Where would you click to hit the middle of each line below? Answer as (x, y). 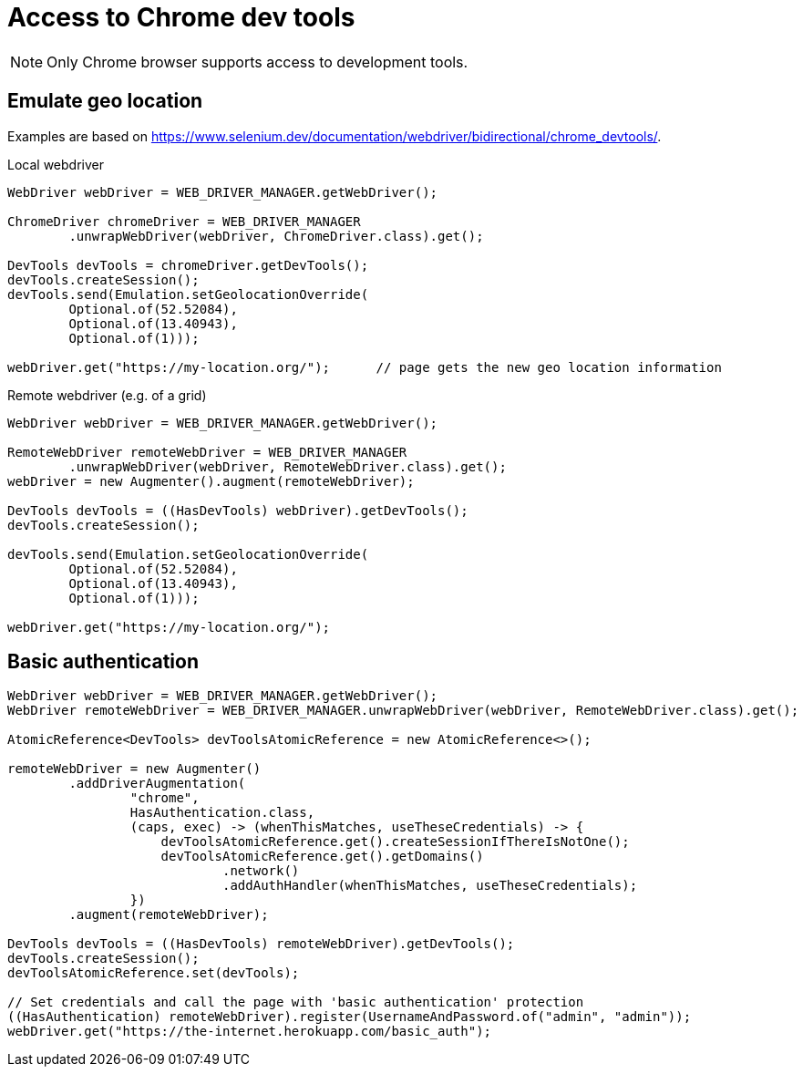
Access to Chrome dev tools (181, 17)
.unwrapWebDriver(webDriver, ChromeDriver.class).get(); (276, 236)
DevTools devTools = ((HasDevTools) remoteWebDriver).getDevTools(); (261, 944)
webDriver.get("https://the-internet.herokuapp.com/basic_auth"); (250, 1032)
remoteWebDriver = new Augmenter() (134, 769)
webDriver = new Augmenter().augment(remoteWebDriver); (211, 481)
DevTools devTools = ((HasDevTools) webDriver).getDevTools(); (238, 510)
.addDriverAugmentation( (157, 784)
